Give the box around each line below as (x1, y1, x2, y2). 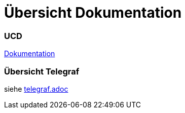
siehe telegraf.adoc (4, 84, 68, 93)
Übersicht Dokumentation (4, 4, 182, 21)
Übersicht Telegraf (4, 66, 80, 77)
